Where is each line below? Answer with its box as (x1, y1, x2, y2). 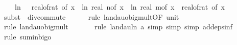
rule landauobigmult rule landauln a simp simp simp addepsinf (4, 21, 232, 32)
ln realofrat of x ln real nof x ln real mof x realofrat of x (14, 2, 225, 12)
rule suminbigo (4, 31, 52, 41)
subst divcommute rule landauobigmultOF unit (4, 11, 179, 22)
